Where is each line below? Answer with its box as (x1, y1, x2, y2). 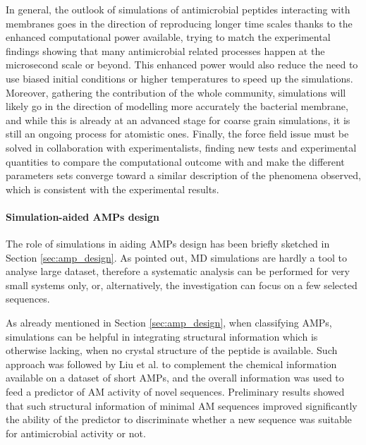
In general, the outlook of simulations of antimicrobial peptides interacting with (6, 2, 350, 16)
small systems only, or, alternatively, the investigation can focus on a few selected (6, 277, 358, 292)
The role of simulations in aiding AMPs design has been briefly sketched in (6, 236, 330, 251)
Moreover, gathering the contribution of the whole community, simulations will (6, 85, 346, 99)
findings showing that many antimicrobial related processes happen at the (6, 43, 325, 58)
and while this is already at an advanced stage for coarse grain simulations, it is (6, 112, 350, 127)
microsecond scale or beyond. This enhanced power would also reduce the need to (6, 57, 358, 72)
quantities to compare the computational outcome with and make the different (6, 154, 345, 169)
